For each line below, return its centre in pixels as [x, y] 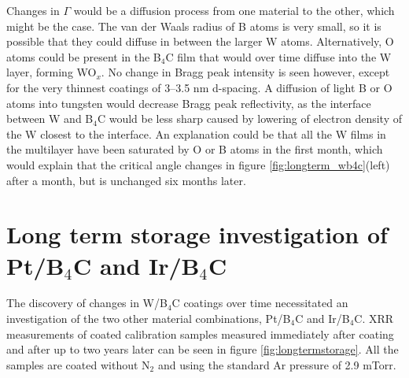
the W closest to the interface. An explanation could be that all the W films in [196, 133]
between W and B [50, 119]
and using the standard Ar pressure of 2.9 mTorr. [277, 364]
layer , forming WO [52, 72]
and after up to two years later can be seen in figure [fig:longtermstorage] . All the [203, 349]
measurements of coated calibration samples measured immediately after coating [200, 334]
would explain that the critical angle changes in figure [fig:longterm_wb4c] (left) [198, 164]
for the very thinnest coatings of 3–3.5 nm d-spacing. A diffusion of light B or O [199, 87]
